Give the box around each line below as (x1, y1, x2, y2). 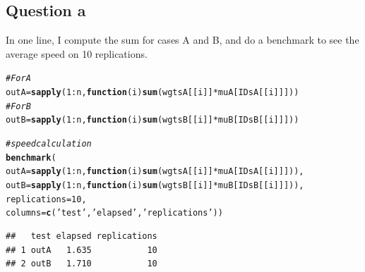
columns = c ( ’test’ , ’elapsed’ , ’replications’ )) (6, 208, 223, 218)
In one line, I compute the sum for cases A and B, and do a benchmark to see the (6, 32, 359, 47)
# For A (6, 73, 31, 84)
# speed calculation (6, 139, 92, 149)
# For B (6, 101, 31, 111)
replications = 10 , (6, 194, 87, 204)
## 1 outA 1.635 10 (6, 245, 157, 255)
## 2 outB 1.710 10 (6, 259, 157, 269)
